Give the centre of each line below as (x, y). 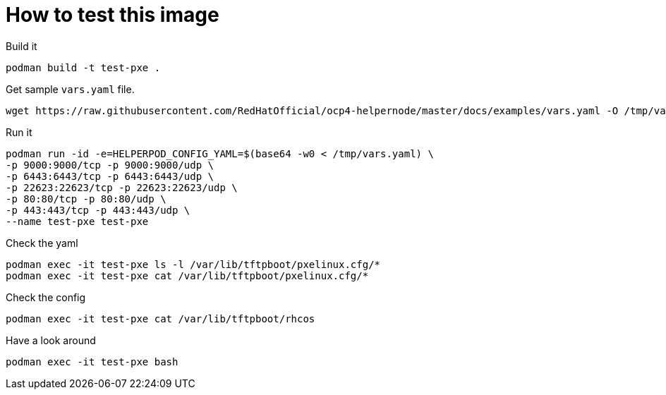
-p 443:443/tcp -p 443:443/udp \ (98, 210)
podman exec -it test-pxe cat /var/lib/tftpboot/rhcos (161, 318)
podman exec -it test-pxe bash (92, 361)
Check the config (46, 297)
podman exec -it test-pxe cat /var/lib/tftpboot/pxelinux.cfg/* (187, 275)
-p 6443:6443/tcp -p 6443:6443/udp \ (110, 176)
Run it (19, 132)
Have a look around (51, 340)
